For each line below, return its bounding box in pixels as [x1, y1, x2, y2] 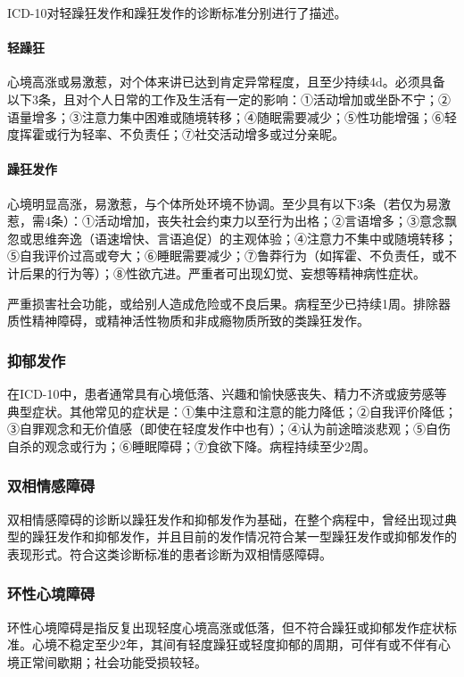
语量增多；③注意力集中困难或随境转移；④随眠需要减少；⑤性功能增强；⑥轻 [7, 107, 457, 126]
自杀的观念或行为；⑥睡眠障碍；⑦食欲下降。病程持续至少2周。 [7, 436, 376, 455]
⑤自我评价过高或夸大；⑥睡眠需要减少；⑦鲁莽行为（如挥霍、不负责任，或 [7, 246, 444, 265]
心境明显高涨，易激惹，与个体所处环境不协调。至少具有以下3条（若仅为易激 [7, 194, 451, 212]
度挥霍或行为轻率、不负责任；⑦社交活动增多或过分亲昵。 [7, 125, 344, 144]
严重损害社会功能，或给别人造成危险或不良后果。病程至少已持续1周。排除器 [7, 293, 451, 312]
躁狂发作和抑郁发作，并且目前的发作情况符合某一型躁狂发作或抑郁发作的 [31, 527, 457, 546]
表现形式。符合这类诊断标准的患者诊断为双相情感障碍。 [7, 544, 332, 563]
